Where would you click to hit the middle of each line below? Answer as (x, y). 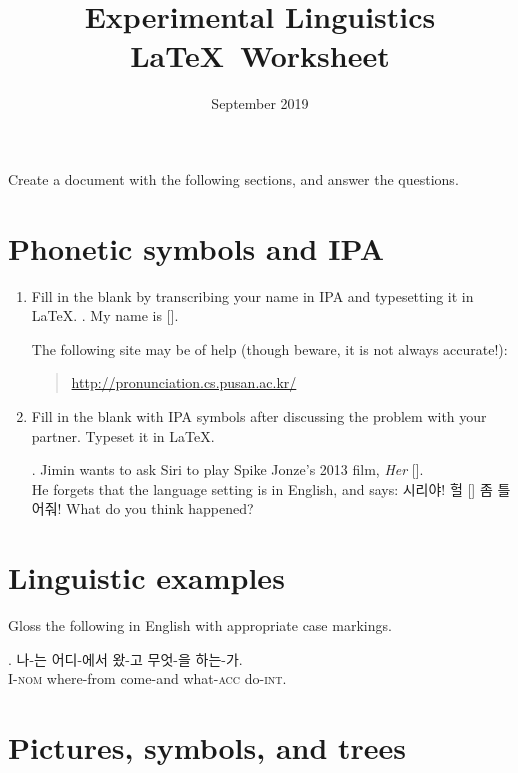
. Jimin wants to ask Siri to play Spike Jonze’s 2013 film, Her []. (227, 469)
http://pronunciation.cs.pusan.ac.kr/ (184, 382)
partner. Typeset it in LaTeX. (123, 435)
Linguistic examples (146, 577)
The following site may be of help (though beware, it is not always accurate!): (269, 348)
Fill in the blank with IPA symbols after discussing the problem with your (259, 416)
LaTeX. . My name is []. (105, 315)
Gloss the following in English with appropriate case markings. (200, 625)
